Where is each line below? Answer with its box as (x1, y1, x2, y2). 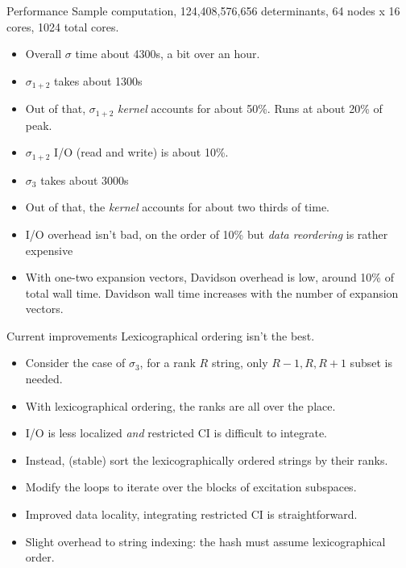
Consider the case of (25, 354, 126, 371)
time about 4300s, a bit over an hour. (75, 45, 260, 62)
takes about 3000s (40, 171, 129, 188)
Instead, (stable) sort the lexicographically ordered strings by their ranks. (25, 451, 388, 468)
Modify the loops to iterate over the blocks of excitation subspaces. (25, 478, 357, 495)
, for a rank (139, 354, 196, 371)
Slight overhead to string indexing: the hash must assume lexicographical (25, 532, 386, 549)
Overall (25, 45, 62, 62)
